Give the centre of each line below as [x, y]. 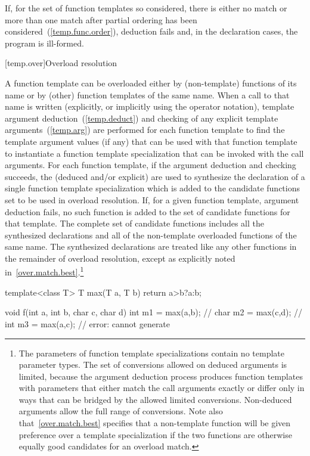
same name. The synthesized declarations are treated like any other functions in [151, 246]
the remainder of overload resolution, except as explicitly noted [120, 258]
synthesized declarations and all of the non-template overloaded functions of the [151, 235]
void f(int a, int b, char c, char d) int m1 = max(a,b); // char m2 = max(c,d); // [154, 312]
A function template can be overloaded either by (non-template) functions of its [151, 83]
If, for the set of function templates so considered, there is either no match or [146, 8]
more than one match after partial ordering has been [101, 19]
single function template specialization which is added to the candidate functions [152, 188]
